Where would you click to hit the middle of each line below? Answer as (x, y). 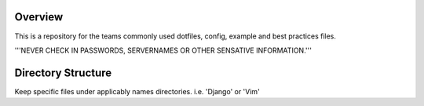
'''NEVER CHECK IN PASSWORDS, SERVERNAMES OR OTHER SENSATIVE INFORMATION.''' (163, 50)
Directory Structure (63, 73)
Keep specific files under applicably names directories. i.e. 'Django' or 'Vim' (137, 91)
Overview (39, 17)
